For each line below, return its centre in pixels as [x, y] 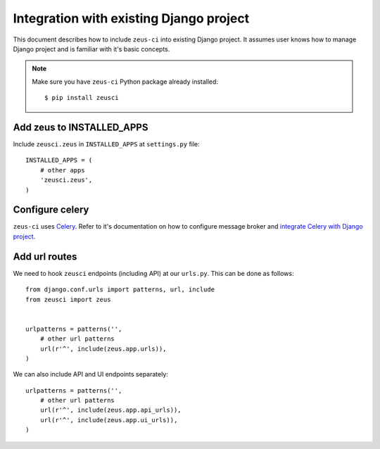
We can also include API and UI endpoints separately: [91, 374]
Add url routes [45, 257]
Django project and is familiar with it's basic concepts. [91, 49]
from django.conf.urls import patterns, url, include [120, 290]
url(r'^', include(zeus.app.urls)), [103, 349]
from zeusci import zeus [68, 299]
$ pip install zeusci [82, 98]
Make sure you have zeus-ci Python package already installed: [125, 82]
